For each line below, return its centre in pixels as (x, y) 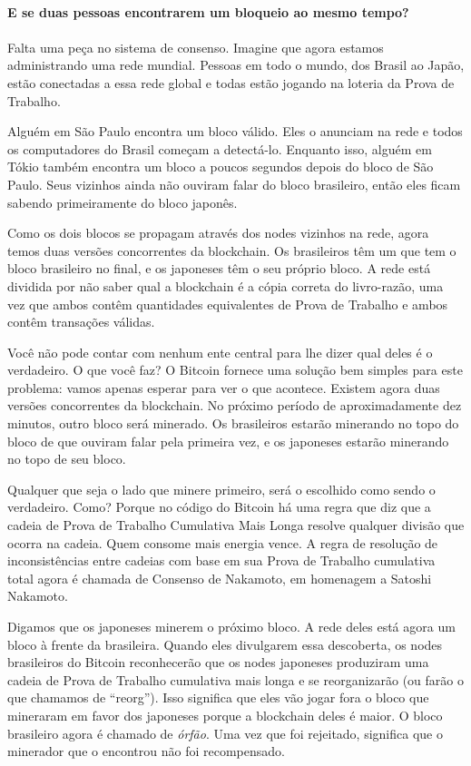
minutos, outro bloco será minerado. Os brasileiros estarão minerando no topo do (233, 423)
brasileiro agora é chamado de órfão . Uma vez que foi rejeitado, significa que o (225, 733)
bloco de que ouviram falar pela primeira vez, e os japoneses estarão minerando (228, 441)
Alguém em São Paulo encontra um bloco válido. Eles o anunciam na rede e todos (235, 131)
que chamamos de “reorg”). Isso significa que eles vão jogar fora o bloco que (218, 697)
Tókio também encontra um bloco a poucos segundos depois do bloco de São (221, 167)
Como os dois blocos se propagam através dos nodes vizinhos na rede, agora (218, 233)
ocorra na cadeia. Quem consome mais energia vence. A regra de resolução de (223, 542)
